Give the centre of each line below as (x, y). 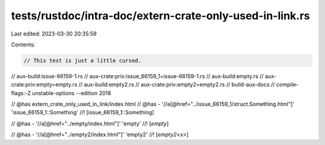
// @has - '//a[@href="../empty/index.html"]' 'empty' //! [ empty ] (90, 123)
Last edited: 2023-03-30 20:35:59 (54, 34)
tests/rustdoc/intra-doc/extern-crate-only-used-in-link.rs (160, 16)
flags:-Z (21, 93)
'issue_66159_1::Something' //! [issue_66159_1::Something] (83, 113)
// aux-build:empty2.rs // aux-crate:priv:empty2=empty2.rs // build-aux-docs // (177, 85)
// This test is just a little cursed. (82, 60)
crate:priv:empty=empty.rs (44, 85)
